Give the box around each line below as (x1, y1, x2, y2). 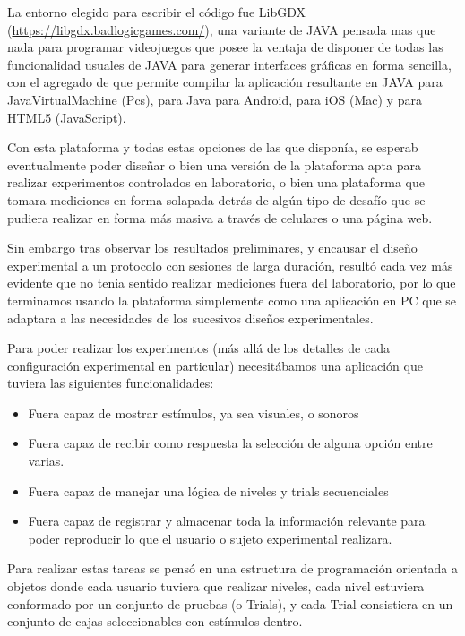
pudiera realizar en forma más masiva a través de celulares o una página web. (7, 208, 433, 227)
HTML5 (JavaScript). (7, 107, 126, 126)
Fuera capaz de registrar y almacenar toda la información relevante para (28, 511, 426, 530)
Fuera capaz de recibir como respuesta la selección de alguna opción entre (28, 434, 433, 452)
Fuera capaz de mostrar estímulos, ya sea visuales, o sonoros (28, 403, 359, 422)
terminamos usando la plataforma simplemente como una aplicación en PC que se (7, 290, 457, 309)
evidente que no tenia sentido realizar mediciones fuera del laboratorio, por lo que (7, 273, 456, 292)
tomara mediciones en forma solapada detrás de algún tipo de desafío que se (7, 190, 426, 209)
